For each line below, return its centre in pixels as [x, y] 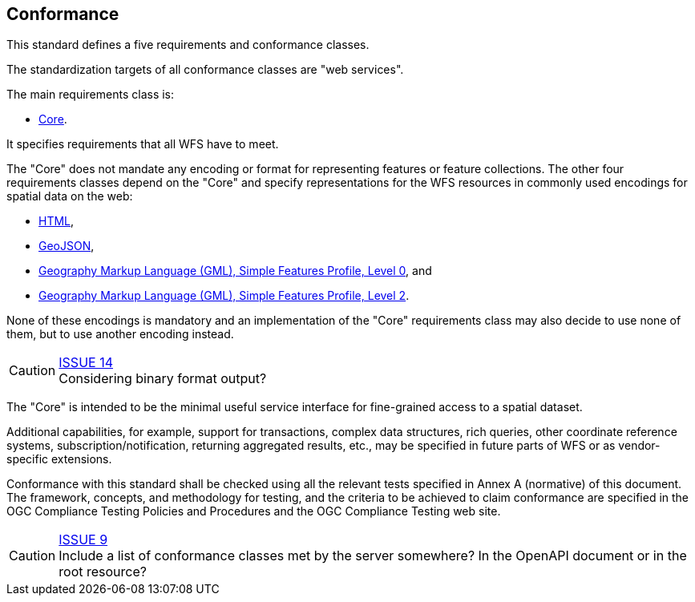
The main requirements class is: [91, 95]
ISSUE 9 [83, 540]
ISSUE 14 [86, 363]
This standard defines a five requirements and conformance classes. [188, 45]
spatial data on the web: [70, 196]
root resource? [103, 572]
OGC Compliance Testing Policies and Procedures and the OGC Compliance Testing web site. [254, 511]
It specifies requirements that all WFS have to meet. [143, 144]
